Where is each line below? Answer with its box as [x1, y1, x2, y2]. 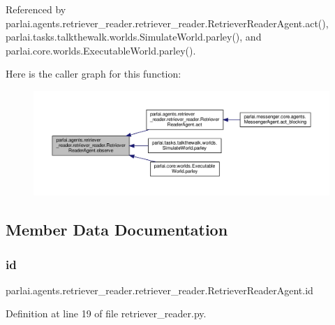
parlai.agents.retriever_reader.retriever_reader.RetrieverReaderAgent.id [6, 282, 313, 297]
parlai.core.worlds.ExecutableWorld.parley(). [6, 43, 196, 57]
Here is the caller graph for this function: [6, 66, 181, 81]
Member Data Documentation [6, 219, 228, 240]
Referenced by [6, 2, 66, 16]
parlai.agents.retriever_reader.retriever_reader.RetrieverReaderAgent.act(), [6, 15, 329, 30]
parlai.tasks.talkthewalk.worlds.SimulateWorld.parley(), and [6, 29, 262, 44]
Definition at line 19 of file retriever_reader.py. [6, 306, 207, 321]
